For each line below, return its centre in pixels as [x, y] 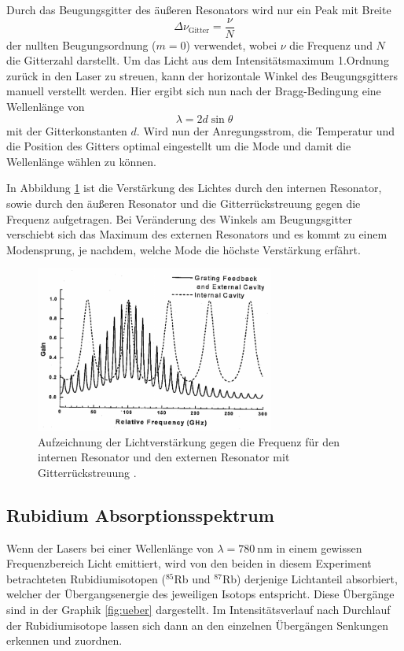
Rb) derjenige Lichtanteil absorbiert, [310, 578]
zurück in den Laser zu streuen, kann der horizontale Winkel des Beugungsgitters [202, 75]
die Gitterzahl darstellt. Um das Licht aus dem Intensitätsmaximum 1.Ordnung [198, 60]
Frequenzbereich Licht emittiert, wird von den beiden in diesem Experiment [189, 563]
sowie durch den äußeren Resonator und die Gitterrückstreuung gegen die [184, 203]
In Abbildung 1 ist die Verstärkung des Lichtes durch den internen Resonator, [194, 188]
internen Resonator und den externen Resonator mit [164, 457]
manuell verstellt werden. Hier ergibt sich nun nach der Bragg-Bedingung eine [194, 91]
